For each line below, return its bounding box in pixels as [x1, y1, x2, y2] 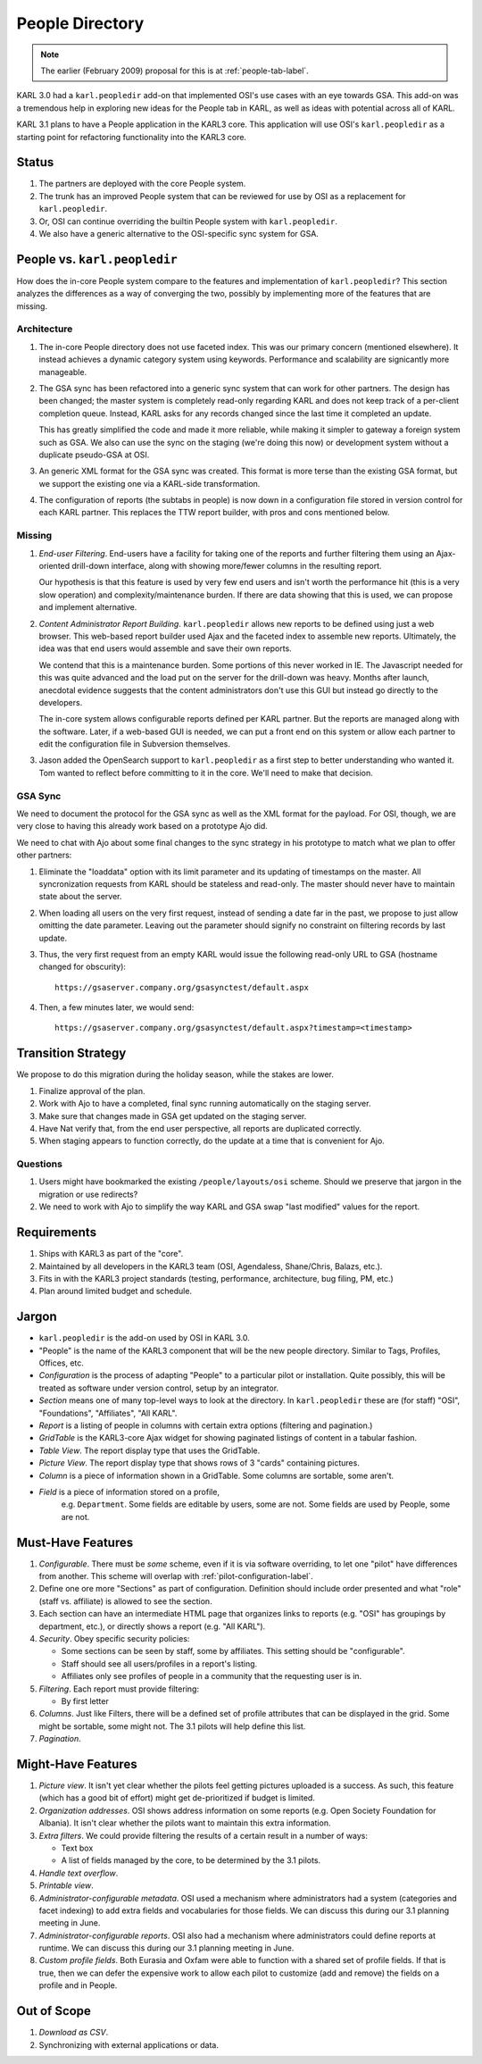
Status [16, 155, 54, 170]
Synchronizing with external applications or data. [38, 2039, 219, 2050]
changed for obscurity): [38, 961, 127, 973]
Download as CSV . [38, 2027, 109, 2038]
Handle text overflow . [38, 1868, 119, 1878]
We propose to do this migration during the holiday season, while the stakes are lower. [16, 1069, 334, 1080]
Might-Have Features [16, 1756, 137, 1772]
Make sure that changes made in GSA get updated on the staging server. [38, 1110, 307, 1121]
